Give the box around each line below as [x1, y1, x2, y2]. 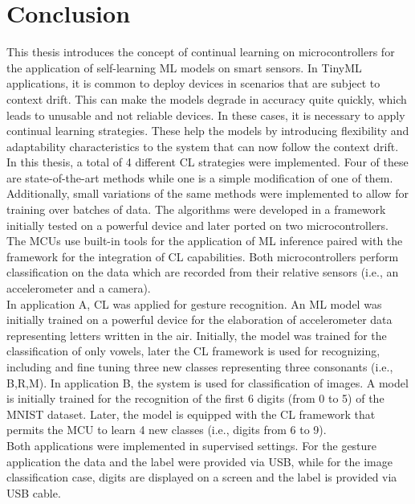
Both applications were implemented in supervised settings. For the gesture [6, 436, 377, 453]
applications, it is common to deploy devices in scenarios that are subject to [6, 75, 380, 92]
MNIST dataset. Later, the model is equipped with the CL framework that [6, 405, 376, 422]
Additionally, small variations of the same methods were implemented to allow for [6, 185, 409, 202]
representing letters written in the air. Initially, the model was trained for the [6, 326, 387, 343]
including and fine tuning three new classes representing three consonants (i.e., [6, 359, 393, 375]
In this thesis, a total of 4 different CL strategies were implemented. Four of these [6, 154, 409, 170]
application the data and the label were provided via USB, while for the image [6, 453, 393, 469]
